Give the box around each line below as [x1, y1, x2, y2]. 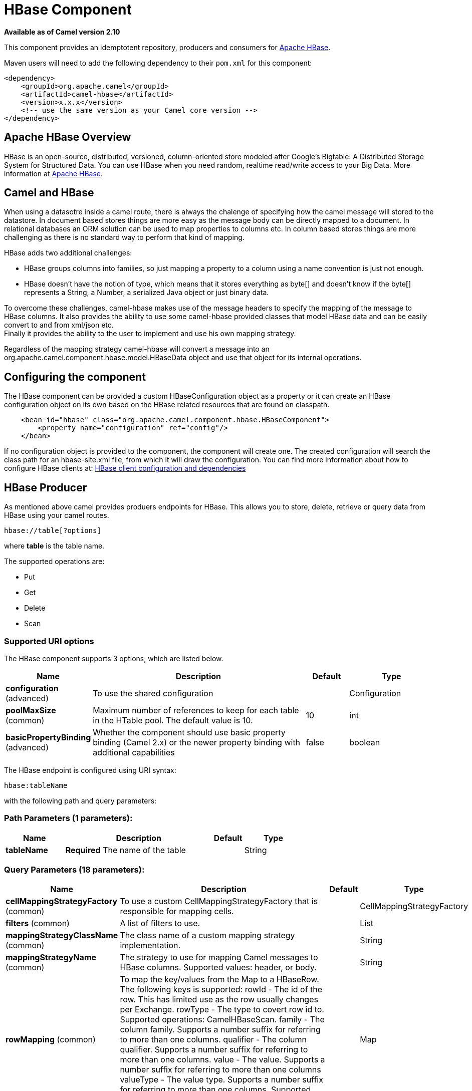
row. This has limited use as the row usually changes [120, 994, 318, 1005]
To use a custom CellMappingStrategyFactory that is [120, 896, 318, 907]
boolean [349, 737, 380, 747]
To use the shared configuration [93, 688, 213, 698]
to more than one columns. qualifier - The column [120, 1034, 307, 1045]
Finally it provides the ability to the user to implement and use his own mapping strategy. [4, 329, 296, 338]
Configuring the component [4, 370, 146, 383]
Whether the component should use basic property [93, 727, 286, 737]
